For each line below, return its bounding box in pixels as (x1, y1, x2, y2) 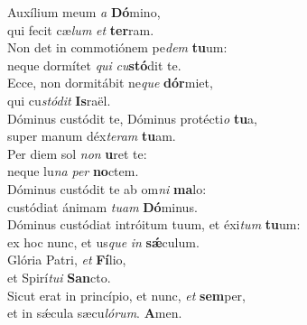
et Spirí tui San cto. (7, 267, 111, 286)
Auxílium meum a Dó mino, (7, 3, 161, 21)
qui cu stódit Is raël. (7, 90, 111, 109)
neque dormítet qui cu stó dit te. (7, 55, 181, 74)
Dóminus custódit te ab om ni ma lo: (7, 179, 207, 198)
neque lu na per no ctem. (7, 162, 139, 181)
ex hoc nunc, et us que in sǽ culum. (7, 232, 200, 251)
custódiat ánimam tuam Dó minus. (7, 197, 198, 216)
